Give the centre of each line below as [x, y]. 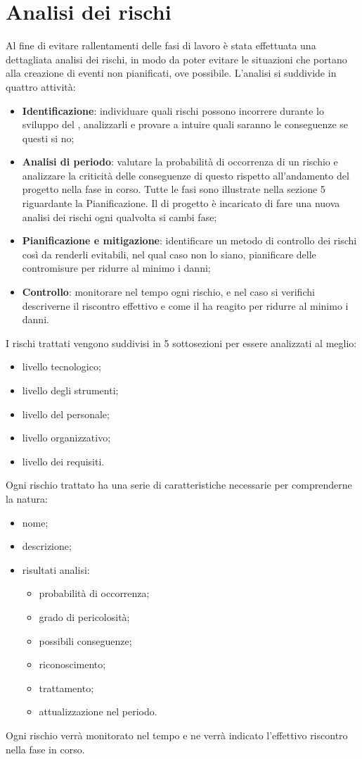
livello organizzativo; [66, 438]
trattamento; [66, 688]
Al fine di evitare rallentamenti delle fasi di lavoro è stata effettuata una [161, 45]
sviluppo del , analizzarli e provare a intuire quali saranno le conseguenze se [185, 124]
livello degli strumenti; [70, 390]
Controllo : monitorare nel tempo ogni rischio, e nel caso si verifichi [168, 292]
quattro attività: [41, 86]
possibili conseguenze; [85, 640]
